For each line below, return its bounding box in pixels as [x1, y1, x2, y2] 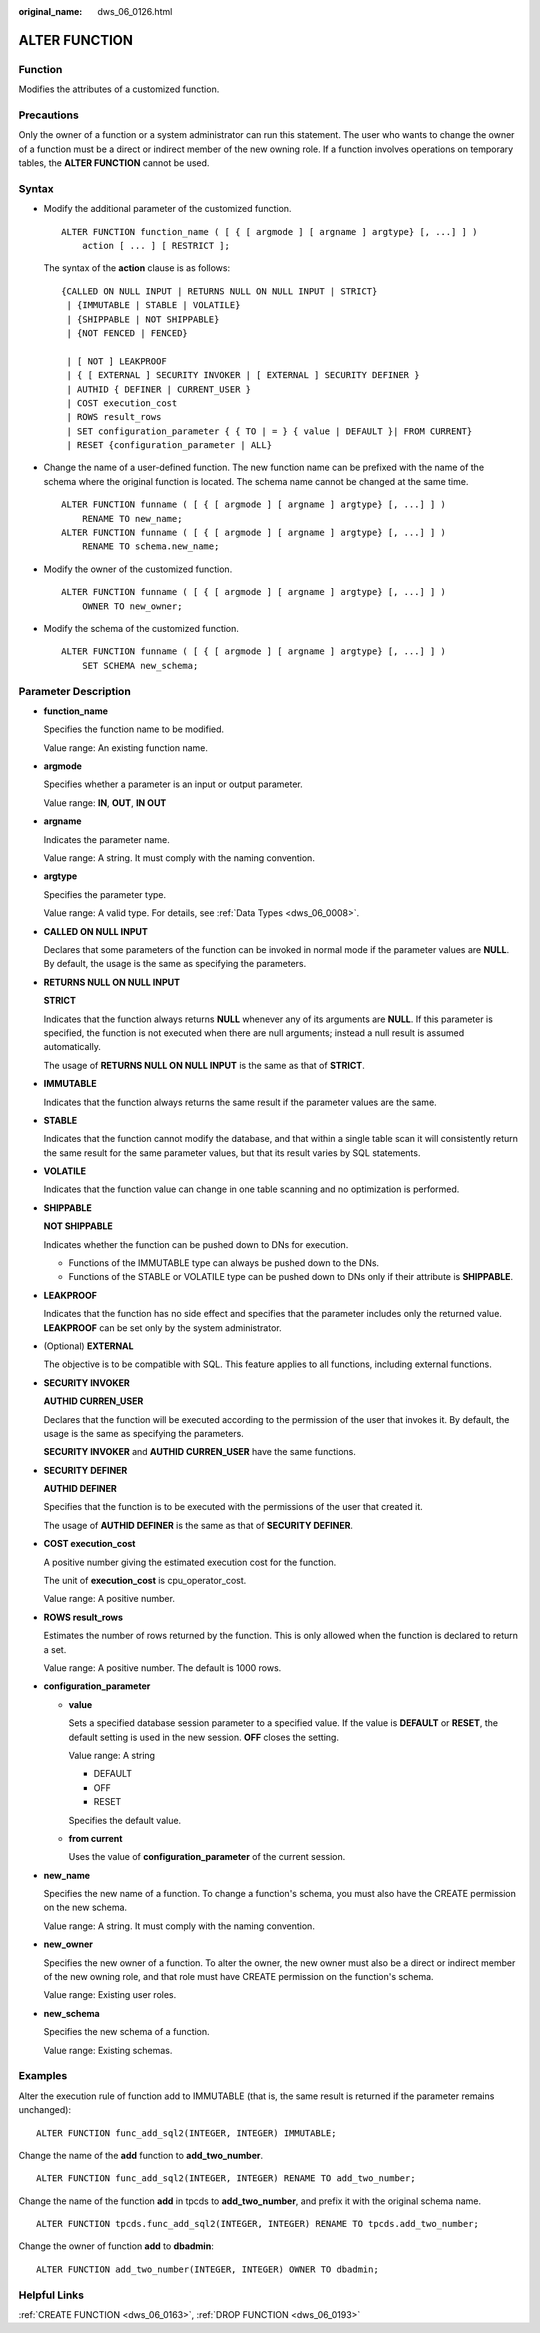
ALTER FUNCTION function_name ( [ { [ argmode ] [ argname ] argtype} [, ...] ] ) [61, 226, 478, 237]
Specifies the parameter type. [43, 888, 167, 900]
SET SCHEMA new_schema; [81, 660, 199, 671]
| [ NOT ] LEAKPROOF [66, 355, 167, 367]
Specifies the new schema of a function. [43, 2026, 210, 2038]
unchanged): [18, 2104, 72, 2116]
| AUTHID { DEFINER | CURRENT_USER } [66, 383, 252, 395]
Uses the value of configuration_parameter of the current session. [68, 1851, 346, 1863]
